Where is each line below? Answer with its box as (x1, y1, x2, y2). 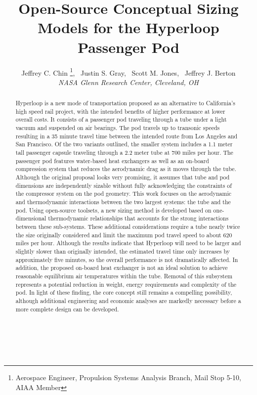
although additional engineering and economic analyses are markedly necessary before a (15, 296, 241, 305)
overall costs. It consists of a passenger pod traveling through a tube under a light (15, 115, 227, 124)
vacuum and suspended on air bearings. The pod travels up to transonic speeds (15, 124, 220, 132)
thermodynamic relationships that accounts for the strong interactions (48, 214, 229, 222)
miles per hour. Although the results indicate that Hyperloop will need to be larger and (15, 239, 241, 247)
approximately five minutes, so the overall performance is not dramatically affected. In (15, 255, 238, 263)
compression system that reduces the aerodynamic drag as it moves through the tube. (15, 165, 236, 173)
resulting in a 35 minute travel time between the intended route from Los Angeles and (15, 132, 238, 140)
